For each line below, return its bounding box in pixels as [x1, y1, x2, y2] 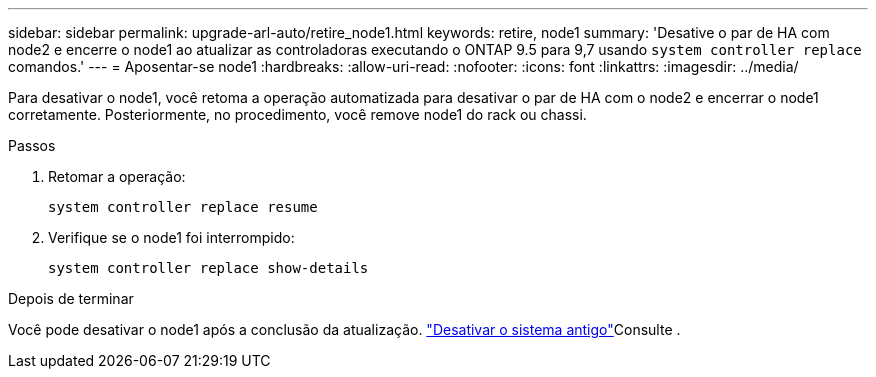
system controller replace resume [48, 199, 318, 215]
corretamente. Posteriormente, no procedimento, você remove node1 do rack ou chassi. [8, 106, 587, 123]
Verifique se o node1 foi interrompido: [48, 229, 295, 246]
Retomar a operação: [48, 168, 186, 185]
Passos [8, 137, 56, 154]
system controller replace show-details [48, 260, 369, 276]
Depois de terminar [8, 290, 134, 307]
